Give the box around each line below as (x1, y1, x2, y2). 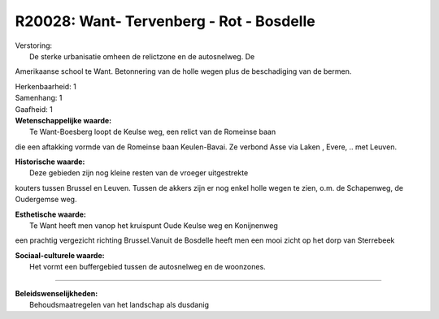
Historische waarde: (15, 157, 85, 166)
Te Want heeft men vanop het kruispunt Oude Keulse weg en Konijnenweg (29, 221, 278, 231)
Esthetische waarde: (15, 209, 87, 219)
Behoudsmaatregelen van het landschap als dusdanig (29, 300, 209, 309)
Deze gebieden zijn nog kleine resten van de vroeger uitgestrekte (29, 168, 249, 178)
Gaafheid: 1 (15, 104, 53, 114)
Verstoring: (15, 41, 53, 50)
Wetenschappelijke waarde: (15, 115, 112, 125)
